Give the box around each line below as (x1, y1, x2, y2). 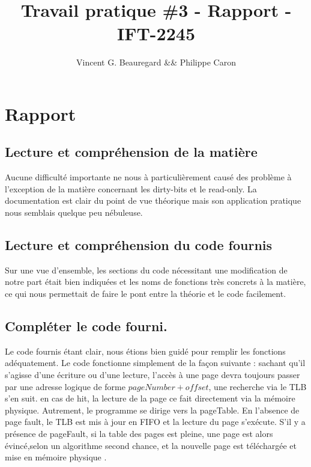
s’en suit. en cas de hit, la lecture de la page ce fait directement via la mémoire (5, 392, 295, 404)
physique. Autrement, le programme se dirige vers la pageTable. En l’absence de (5, 403, 300, 416)
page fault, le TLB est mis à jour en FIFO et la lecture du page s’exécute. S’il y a (5, 415, 306, 428)
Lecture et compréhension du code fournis (5, 236, 273, 254)
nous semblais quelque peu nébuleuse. (5, 206, 143, 219)
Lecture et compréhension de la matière (5, 142, 258, 161)
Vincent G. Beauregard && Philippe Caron (76, 56, 236, 69)
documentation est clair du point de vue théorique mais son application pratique (5, 194, 301, 207)
